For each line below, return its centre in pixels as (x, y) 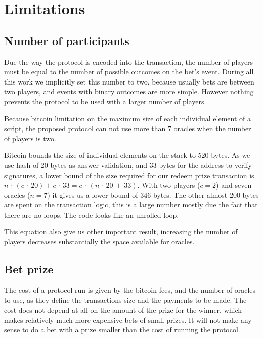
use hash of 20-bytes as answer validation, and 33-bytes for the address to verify (128, 165)
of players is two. (30, 138)
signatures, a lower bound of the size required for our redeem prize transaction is (129, 175)
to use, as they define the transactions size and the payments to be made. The (125, 300)
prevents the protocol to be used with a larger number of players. (105, 101)
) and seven (234, 185)
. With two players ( (169, 185)
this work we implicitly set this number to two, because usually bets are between (129, 81)
